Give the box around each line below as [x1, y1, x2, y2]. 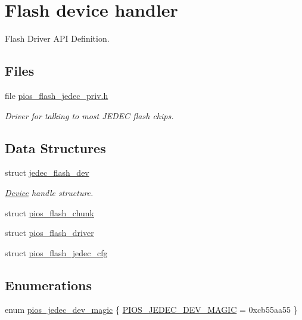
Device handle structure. [5, 186, 94, 198]
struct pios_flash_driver [5, 226, 94, 239]
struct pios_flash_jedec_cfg [5, 246, 108, 259]
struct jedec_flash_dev [5, 166, 89, 179]
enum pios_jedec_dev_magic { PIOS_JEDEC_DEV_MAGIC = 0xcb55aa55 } [5, 303, 298, 316]
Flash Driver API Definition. [5, 32, 110, 45]
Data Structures [5, 138, 106, 157]
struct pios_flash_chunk [5, 206, 95, 219]
